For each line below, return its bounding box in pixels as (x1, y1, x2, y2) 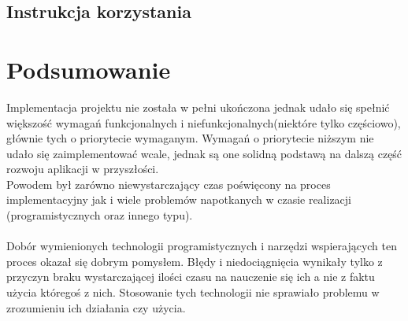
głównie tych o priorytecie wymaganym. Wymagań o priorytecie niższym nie (6, 130, 374, 146)
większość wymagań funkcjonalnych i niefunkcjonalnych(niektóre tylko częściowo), (6, 114, 401, 131)
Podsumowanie (6, 53, 171, 85)
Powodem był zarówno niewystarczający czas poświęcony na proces (6, 175, 331, 192)
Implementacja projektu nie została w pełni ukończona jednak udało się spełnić (6, 98, 390, 115)
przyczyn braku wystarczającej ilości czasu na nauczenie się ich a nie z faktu (6, 268, 375, 285)
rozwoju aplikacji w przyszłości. (6, 160, 159, 177)
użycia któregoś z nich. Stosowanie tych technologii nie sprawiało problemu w (6, 284, 380, 301)
